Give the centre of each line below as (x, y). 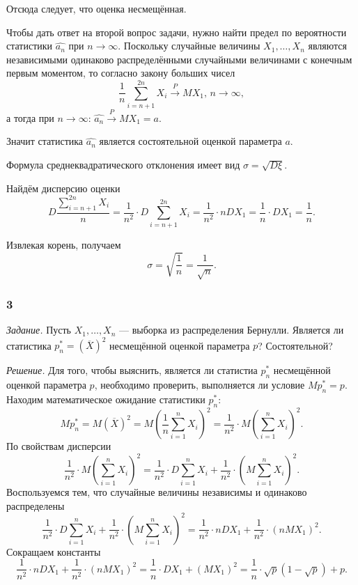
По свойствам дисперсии (59, 446)
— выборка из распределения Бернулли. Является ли (232, 330)
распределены (36, 505)
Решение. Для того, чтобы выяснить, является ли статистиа (132, 370)
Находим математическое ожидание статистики (106, 399)
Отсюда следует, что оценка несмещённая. (96, 8)
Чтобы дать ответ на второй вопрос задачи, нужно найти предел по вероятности (177, 32)
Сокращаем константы (54, 551)
